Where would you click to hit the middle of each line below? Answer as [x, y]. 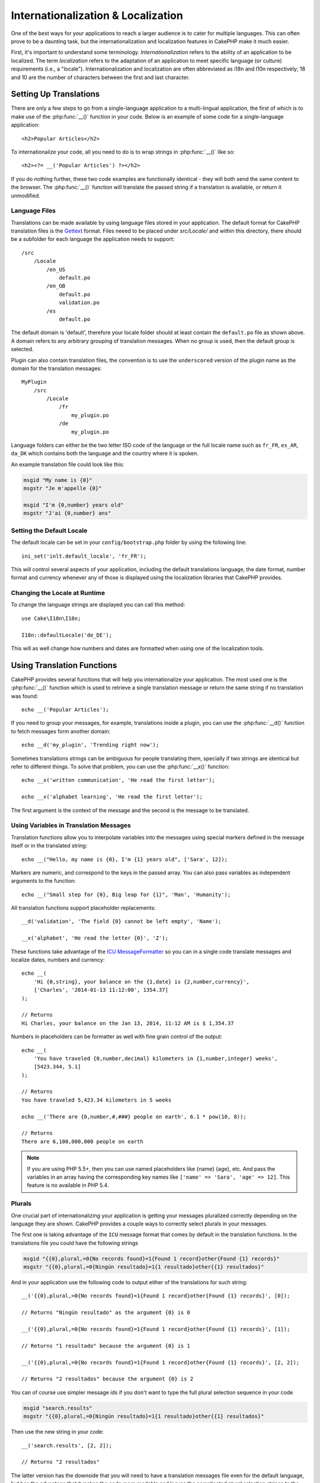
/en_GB [56, 286]
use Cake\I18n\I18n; [51, 618]
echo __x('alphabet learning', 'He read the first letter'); [112, 797]
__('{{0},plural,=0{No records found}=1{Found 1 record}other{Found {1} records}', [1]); [156, 1329]
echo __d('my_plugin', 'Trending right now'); [90, 745]
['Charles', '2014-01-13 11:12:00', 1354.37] [101, 990]
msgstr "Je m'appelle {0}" [63, 489]
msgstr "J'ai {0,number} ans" [67, 513]
